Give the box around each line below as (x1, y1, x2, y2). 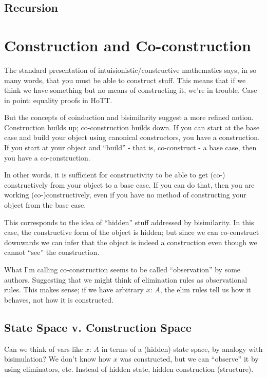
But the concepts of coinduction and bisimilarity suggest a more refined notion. (4, 112, 254, 123)
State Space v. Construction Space (4, 319, 192, 335)
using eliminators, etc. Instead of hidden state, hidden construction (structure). (4, 363, 254, 374)
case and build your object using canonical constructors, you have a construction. (4, 132, 260, 143)
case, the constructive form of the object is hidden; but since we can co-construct (4, 227, 259, 237)
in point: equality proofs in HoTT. (4, 94, 112, 105)
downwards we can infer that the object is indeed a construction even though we (4, 236, 257, 247)
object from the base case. (4, 200, 86, 210)
